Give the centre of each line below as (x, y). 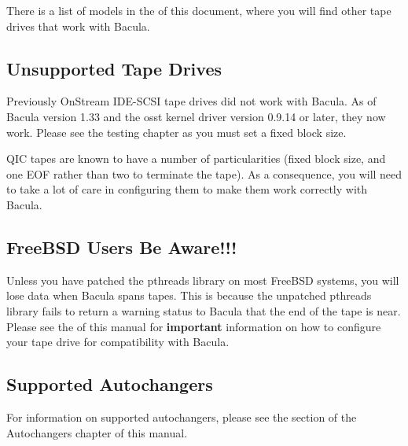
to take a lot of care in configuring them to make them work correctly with (187, 189)
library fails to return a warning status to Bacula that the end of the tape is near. (204, 310)
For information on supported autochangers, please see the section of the (182, 417)
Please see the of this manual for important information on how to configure (194, 326)
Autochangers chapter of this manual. (97, 432)
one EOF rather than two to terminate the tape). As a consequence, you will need (204, 173)
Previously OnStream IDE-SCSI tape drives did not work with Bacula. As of (191, 101)
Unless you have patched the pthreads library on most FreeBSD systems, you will (203, 280)
